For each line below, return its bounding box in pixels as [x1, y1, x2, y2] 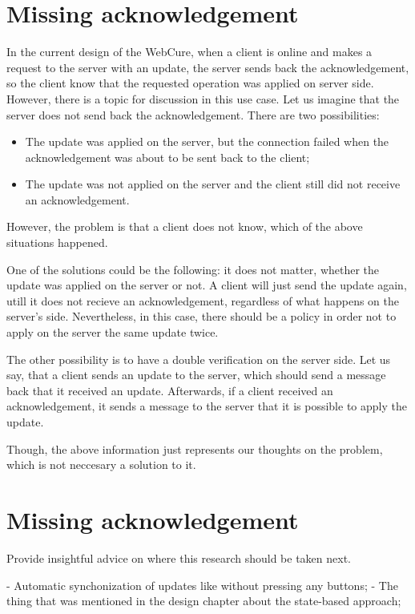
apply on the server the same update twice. [6, 324, 219, 341]
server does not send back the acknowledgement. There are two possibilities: [6, 106, 380, 123]
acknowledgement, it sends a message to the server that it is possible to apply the [6, 398, 407, 414]
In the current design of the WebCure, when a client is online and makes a [6, 43, 373, 60]
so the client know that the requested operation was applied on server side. [6, 75, 374, 91]
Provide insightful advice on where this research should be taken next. [6, 549, 352, 566]
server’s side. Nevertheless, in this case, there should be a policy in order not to [6, 308, 397, 325]
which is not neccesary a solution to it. [6, 456, 196, 473]
